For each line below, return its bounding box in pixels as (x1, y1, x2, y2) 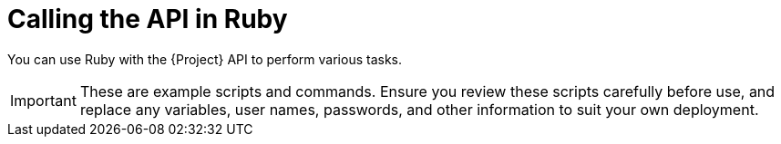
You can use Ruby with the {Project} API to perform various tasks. (7, 51, 403, 67)
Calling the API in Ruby (7, 4, 288, 34)
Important (10, 91, 77, 110)
